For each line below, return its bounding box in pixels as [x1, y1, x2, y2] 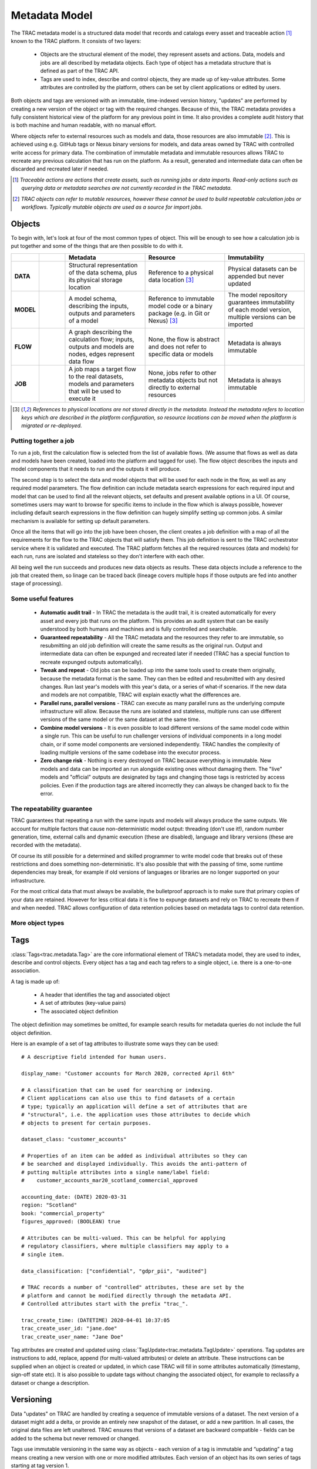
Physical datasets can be [228, 264, 298, 273]
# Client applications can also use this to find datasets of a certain [21, 1095, 235, 1102]
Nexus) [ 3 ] [148, 316, 178, 324]
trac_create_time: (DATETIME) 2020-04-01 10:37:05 [21, 1317, 170, 1323]
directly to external [148, 383, 201, 391]
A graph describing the [68, 328, 132, 336]
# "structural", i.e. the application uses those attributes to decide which [21, 1111, 251, 1118]
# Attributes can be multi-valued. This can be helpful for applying [21, 1235, 226, 1241]
